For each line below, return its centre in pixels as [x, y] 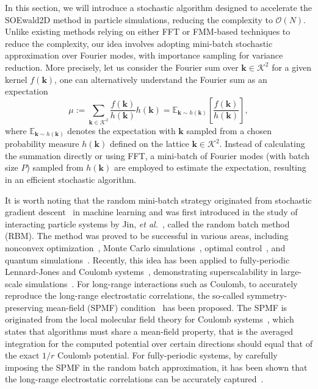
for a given [292, 67]
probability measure [42, 144]
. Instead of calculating [262, 144]
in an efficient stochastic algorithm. [71, 179]
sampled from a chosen [229, 130]
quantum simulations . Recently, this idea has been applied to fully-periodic [147, 259]
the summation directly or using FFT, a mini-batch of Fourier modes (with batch [157, 155]
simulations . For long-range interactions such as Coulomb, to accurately [161, 283]
